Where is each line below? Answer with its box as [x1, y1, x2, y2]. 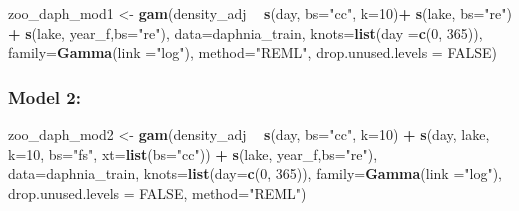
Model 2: [8, 84, 81, 109]
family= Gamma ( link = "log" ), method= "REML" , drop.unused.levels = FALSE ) [8, 42, 498, 63]
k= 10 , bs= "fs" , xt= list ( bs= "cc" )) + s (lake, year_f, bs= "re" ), [8, 143, 378, 164]
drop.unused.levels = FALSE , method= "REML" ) [8, 182, 307, 203]
